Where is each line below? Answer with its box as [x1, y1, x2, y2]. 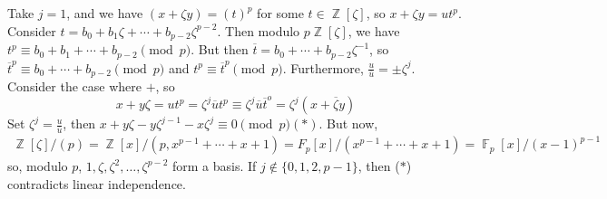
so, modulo [7, 156, 68, 175]
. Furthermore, [282, 58, 364, 77]
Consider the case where [7, 76, 142, 95]
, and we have [66, 4, 143, 22]
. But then [191, 40, 249, 59]
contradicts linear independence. [7, 175, 186, 194]
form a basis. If [171, 156, 257, 175]
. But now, [318, 114, 378, 133]
